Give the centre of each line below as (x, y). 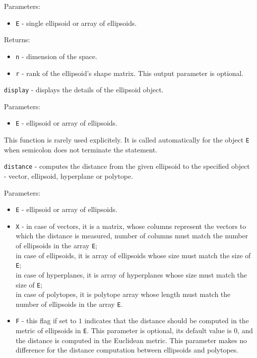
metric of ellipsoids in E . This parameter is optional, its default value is (124, 330)
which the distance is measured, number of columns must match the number (132, 236)
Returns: (17, 39)
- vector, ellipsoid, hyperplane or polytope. (69, 176)
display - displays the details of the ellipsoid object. (84, 90)
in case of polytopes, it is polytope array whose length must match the (123, 294)
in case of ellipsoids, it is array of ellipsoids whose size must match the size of (133, 255)
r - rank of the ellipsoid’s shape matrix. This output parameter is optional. (129, 73)
